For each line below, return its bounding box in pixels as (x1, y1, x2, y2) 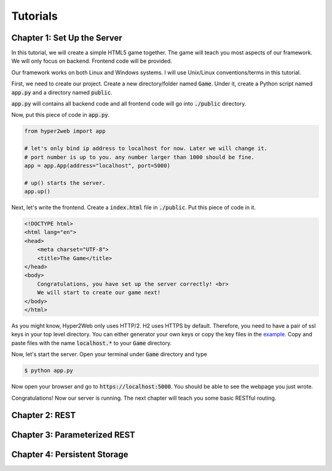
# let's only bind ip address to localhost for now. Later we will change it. (24, 145, 267, 152)
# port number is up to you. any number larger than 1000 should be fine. (24, 154, 255, 160)
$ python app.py (24, 367, 74, 374)
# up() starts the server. (24, 179, 106, 186)
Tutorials (11, 9, 58, 23)
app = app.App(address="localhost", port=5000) (24, 162, 170, 169)
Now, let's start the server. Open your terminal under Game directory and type (11, 350, 207, 358)
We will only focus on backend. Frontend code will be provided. (11, 57, 172, 65)
